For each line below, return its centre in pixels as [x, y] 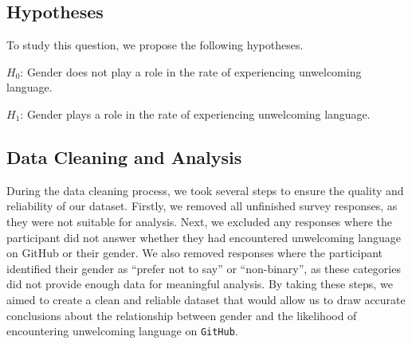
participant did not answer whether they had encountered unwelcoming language [204, 237]
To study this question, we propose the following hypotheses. [155, 45]
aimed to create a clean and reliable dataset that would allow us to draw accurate [206, 299]
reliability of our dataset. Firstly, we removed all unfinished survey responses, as [202, 206]
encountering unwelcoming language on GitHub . [122, 331]
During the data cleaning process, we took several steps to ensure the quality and [205, 190]
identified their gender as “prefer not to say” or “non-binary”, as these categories [204, 268]
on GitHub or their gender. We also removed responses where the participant [195, 253]
